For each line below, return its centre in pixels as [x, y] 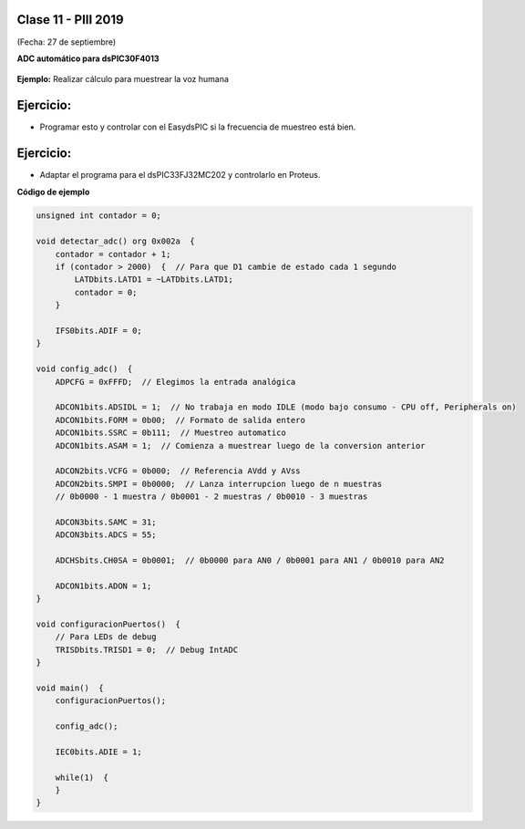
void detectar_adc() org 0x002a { [115, 241]
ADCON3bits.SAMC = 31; [106, 522]
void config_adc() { [84, 369]
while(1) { [82, 777]
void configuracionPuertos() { [108, 624]
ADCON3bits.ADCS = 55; [106, 535]
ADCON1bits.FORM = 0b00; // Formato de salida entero [180, 420]
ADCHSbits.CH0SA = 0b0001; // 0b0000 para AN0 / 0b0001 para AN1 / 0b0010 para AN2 [250, 560]
